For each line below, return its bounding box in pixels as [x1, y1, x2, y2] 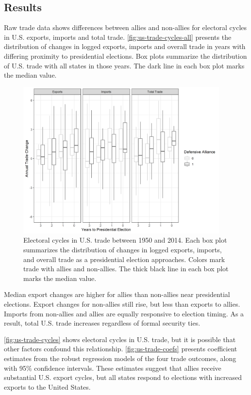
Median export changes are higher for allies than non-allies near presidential [4, 289, 230, 299]
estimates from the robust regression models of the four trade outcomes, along [4, 353, 236, 363]
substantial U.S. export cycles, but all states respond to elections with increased [4, 372, 242, 382]
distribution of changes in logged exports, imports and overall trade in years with [4, 41, 246, 51]
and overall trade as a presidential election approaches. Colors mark [23, 254, 225, 264]
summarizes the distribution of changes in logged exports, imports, [23, 245, 222, 255]
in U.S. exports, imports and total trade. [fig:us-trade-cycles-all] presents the [4, 32, 232, 42]
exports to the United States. [4, 381, 91, 392]
